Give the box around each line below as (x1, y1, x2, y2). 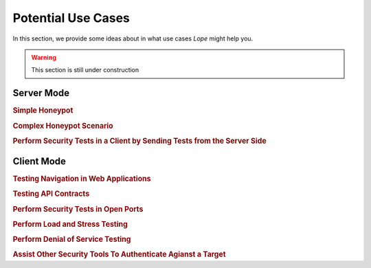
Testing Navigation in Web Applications (12, 174, 151, 183)
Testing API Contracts (12, 189, 90, 199)
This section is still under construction (31, 66, 139, 74)
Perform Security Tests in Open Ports (12, 204, 144, 214)
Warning (31, 53, 56, 61)
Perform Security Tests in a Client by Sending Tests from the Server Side (12, 136, 267, 146)
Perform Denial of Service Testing (12, 234, 131, 244)
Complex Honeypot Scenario (12, 121, 113, 131)
